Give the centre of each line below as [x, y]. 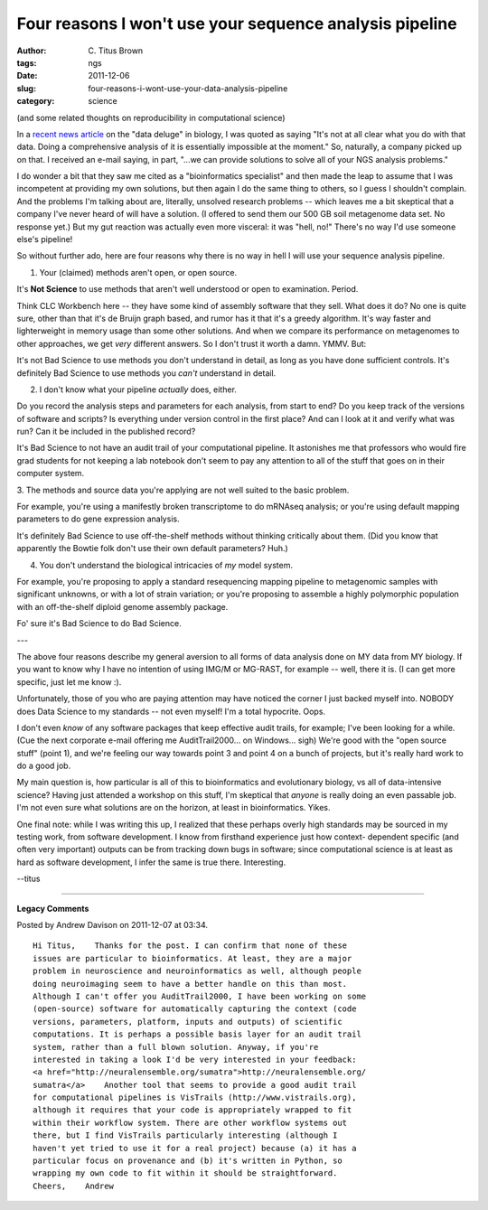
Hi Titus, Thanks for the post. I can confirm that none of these [190, 946]
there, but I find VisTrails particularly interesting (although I [185, 1135]
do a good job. [44, 766]
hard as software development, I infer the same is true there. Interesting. [151, 862]
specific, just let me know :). [69, 681]
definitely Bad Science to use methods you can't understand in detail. [146, 373]
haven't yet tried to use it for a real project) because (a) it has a [195, 1148]
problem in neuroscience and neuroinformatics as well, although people [197, 971]
